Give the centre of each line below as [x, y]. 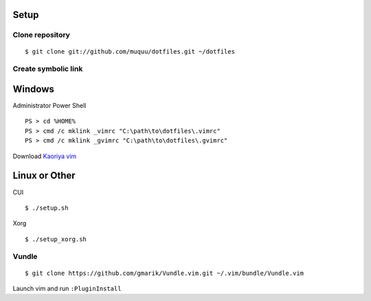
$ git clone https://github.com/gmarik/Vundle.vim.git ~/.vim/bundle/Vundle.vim [165, 273]
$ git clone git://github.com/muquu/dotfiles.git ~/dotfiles [130, 51]
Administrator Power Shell [49, 106]
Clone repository [41, 35]
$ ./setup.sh [47, 208]
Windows [33, 89]
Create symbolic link [48, 69]
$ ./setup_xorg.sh [56, 239]
